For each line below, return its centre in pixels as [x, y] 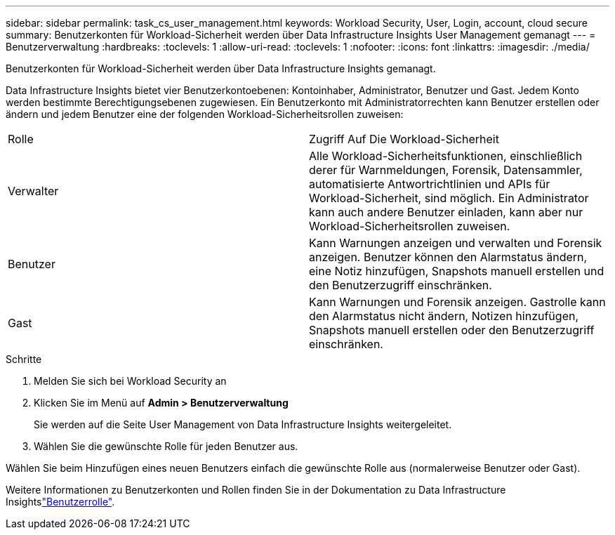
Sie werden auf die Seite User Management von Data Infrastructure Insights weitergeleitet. [243, 424]
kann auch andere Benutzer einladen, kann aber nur [446, 212]
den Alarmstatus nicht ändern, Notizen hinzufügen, [444, 316]
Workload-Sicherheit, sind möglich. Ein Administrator [449, 198]
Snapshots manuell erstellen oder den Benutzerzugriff [452, 330]
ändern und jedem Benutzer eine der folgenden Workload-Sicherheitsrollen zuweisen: [205, 114]
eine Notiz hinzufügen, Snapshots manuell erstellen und [457, 271]
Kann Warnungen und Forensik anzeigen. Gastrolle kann [457, 302]
